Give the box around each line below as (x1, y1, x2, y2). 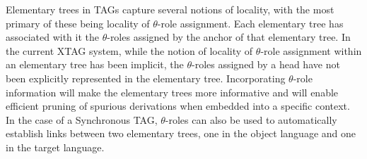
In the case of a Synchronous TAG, (6, 112, 158, 127)
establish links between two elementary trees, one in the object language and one (6, 126, 356, 141)
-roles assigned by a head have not (192, 57, 340, 72)
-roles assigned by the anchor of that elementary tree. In (107, 30, 351, 44)
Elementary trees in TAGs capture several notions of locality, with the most (6, 2, 334, 16)
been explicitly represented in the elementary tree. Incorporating (6, 70, 286, 85)
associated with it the (6, 30, 99, 44)
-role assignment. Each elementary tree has (157, 15, 344, 30)
